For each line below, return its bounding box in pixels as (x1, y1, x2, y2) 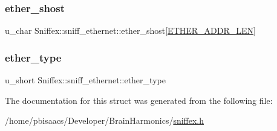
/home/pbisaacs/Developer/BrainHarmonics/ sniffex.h (5, 114, 204, 127)
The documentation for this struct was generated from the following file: (5, 94, 273, 106)
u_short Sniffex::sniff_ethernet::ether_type (5, 74, 166, 86)
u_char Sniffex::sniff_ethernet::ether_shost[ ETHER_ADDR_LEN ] (5, 24, 256, 37)
